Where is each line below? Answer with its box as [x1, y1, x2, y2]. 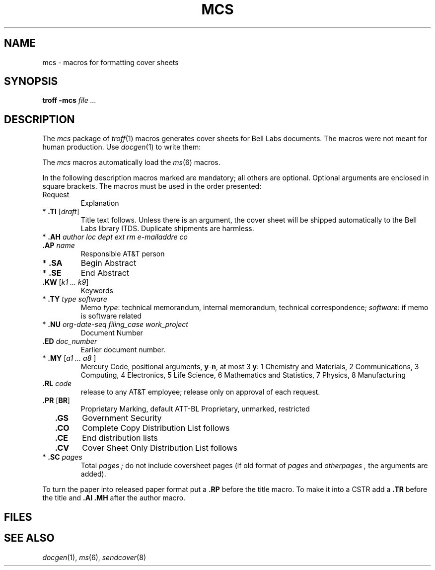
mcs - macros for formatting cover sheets [42, 58, 179, 67]
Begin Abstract [80, 258, 137, 268]
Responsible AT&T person [80, 249, 165, 258]
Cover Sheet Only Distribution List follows [82, 443, 237, 453]
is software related [80, 312, 142, 321]
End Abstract [80, 268, 130, 278]
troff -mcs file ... [42, 96, 96, 105]
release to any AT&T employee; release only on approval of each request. [80, 388, 320, 397]
